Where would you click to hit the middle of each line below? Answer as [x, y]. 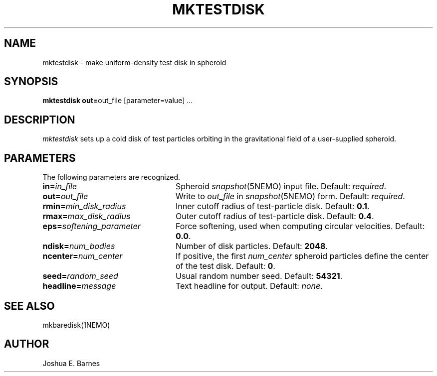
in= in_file [60, 187]
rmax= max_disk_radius [87, 216]
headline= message [79, 286]
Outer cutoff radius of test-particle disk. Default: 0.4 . [275, 216]
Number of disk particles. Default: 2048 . [251, 246]
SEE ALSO [29, 306]
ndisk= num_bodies [79, 246]
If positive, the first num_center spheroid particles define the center [302, 256]
